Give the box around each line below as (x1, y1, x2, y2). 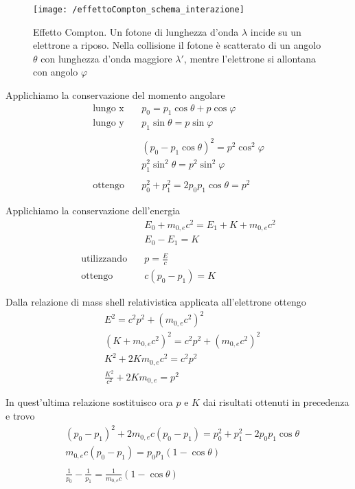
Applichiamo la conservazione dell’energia (5, 203, 181, 218)
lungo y (93, 118, 124, 128)
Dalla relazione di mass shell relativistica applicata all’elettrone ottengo (5, 295, 306, 309)
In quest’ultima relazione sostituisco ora (5, 395, 173, 409)
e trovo (5, 408, 35, 422)
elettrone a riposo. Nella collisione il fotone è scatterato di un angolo (33, 38, 321, 52)
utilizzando (81, 254, 128, 264)
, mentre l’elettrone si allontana (183, 51, 317, 65)
